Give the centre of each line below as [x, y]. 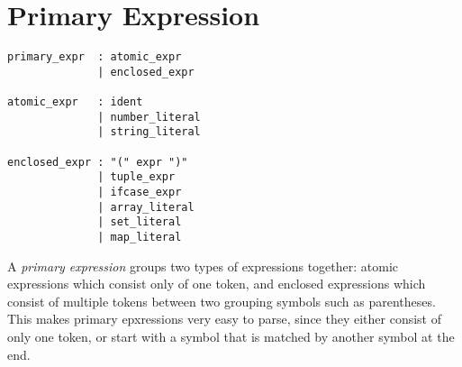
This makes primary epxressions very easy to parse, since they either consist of [224, 319]
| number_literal [149, 117]
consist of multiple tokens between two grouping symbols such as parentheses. [222, 301]
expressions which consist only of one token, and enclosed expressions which [217, 284]
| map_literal [140, 237]
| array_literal [146, 207]
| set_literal [140, 222]
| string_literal [149, 132]
